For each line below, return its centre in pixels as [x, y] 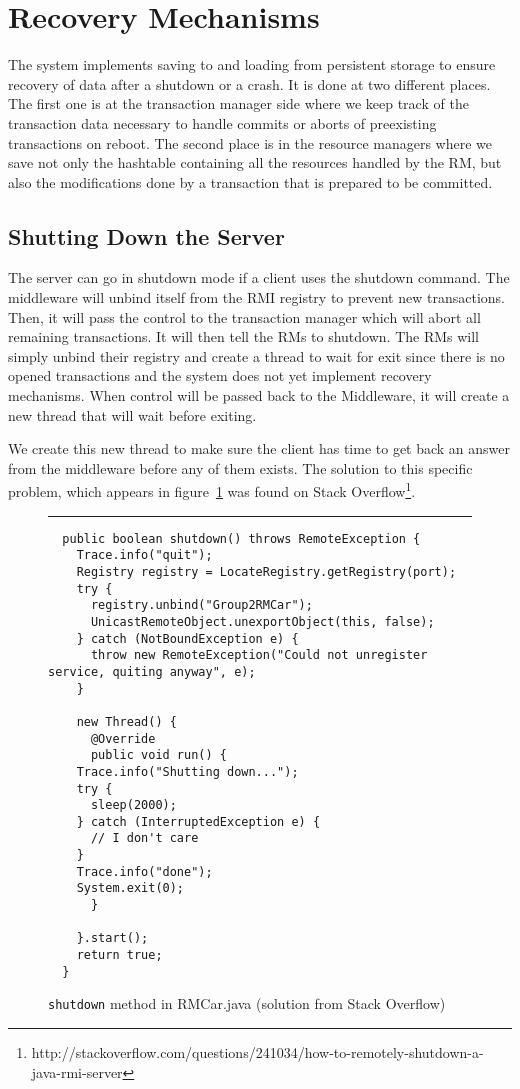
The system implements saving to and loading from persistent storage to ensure [252, 64]
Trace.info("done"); [144, 871]
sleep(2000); [133, 805]
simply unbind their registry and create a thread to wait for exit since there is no [256, 355]
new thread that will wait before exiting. [132, 414]
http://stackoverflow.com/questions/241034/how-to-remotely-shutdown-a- [257, 1052]
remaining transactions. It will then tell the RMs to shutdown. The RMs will [244, 336]
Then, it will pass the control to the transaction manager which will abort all [244, 316]
